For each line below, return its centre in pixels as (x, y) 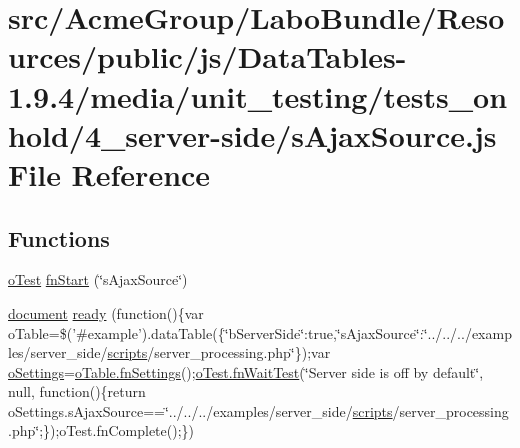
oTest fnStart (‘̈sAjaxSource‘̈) (98, 279)
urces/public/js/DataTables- (207, 56)
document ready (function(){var (106, 312)
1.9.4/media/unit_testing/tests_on (258, 95)
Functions (59, 237)
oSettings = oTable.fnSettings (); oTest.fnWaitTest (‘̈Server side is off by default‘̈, (246, 371)
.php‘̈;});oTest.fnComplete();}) (101, 430)
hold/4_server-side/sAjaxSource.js (252, 134)
